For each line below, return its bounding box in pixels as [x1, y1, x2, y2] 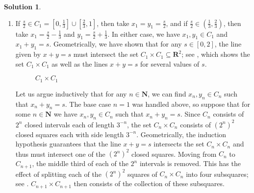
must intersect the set [73, 49, 139, 59]
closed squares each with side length [15, 129, 124, 139]
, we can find [148, 88, 186, 98]
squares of [127, 169, 157, 179]
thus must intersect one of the [15, 148, 105, 159]
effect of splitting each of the [15, 169, 102, 179]
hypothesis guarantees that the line [15, 139, 121, 149]
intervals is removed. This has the [139, 158, 241, 169]
